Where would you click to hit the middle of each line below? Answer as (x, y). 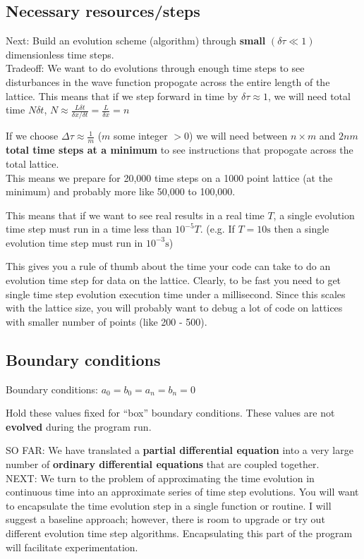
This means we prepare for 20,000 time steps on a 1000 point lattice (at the (169, 177)
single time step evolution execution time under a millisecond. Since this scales (176, 294)
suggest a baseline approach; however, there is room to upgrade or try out (165, 519)
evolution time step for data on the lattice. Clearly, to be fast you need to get (174, 280)
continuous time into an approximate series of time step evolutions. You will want (182, 492)
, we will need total (309, 96)
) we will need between (238, 136)
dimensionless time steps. (60, 54)
